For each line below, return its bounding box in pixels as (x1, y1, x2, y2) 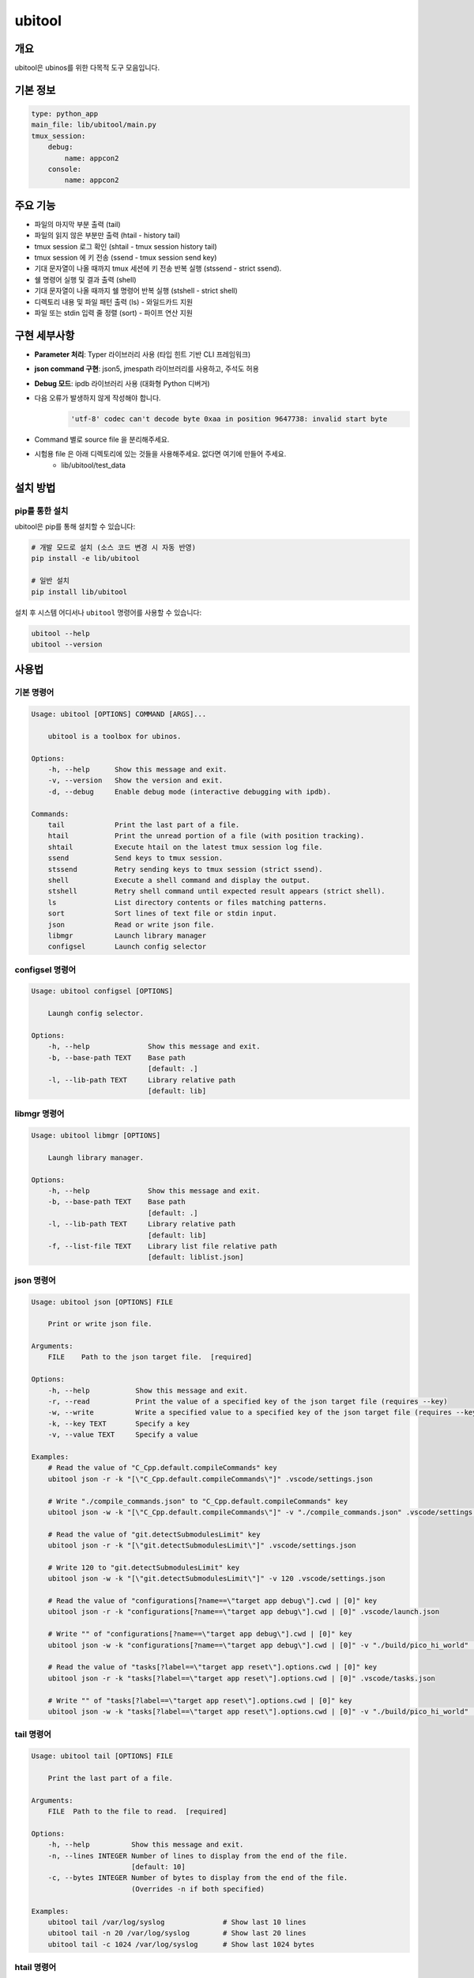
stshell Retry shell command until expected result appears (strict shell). (47, 887, 386, 896)
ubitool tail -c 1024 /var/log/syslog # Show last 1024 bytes (47, 1939, 315, 1949)
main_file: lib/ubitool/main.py (31, 120, 157, 130)
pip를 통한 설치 (14, 505, 69, 516)
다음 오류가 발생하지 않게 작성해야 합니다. (34, 393, 161, 403)
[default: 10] (130, 1862, 186, 1871)
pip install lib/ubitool (31, 587, 128, 597)
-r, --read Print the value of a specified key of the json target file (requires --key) (47, 1397, 448, 1406)
